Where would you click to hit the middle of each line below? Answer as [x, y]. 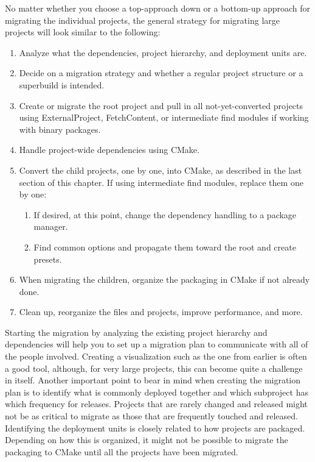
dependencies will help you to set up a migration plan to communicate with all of [157, 344]
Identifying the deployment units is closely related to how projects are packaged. [155, 428]
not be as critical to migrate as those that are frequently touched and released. [151, 416]
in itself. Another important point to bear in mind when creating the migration [153, 380]
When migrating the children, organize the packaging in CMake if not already [164, 279]
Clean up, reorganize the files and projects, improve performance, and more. [161, 312]
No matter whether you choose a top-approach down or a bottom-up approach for [157, 8]
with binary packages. [60, 129]
